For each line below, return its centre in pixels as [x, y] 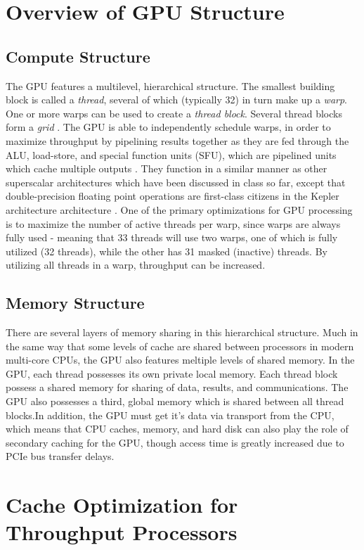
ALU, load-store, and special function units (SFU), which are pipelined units [171, 154]
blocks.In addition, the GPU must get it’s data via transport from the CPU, [170, 415]
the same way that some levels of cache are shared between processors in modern [180, 346]
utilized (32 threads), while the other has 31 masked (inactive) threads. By [167, 251]
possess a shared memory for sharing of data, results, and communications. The [177, 387]
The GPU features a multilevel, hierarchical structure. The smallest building [170, 85]
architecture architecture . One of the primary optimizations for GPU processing [179, 209]
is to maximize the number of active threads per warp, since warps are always [173, 223]
